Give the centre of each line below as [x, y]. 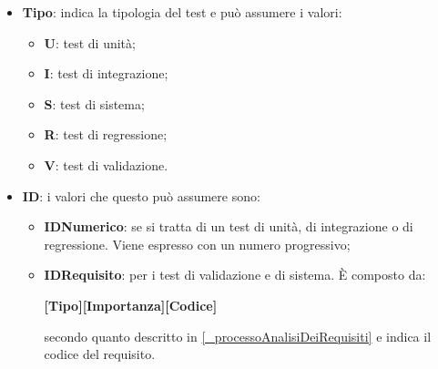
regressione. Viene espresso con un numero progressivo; [197, 244]
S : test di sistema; [94, 103]
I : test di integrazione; [106, 73]
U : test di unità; [90, 42]
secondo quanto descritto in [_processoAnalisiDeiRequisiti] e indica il [238, 336]
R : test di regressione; [106, 134]
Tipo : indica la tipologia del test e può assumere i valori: [182, 12]
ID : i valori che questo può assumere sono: [141, 195]
